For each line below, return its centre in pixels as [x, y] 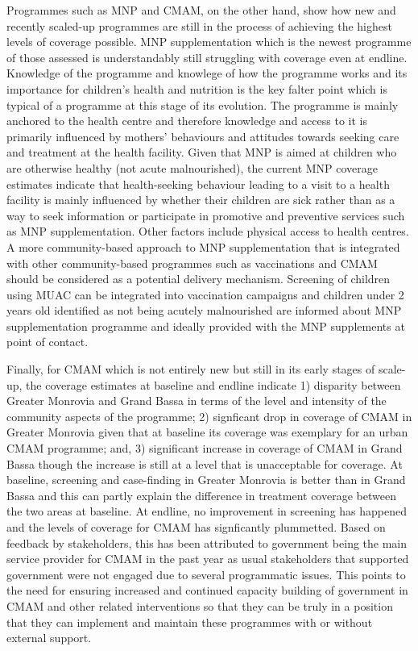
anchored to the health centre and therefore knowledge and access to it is [187, 121]
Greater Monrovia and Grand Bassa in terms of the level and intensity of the [197, 401]
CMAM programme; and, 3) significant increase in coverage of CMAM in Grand [205, 448]
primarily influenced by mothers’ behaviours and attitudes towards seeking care [203, 136]
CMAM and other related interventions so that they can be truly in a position [200, 605]
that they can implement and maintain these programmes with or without [190, 622]
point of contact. [48, 342]
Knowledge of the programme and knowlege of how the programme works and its [207, 73]
